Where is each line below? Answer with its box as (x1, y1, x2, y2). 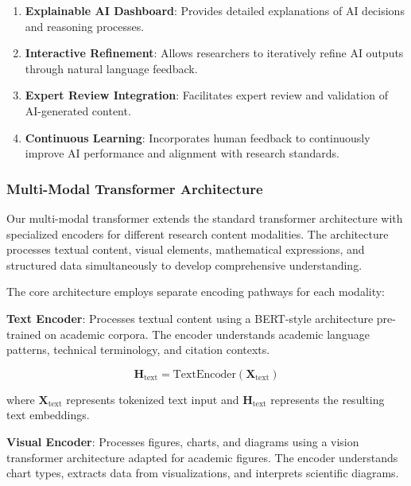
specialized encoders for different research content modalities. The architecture (6, 225, 389, 242)
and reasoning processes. (25, 17, 145, 34)
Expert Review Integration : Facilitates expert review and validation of (25, 87, 388, 103)
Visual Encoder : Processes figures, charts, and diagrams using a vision (6, 433, 359, 449)
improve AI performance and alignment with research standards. (25, 145, 339, 161)
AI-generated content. (25, 102, 131, 119)
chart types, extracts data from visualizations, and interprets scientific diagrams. (6, 465, 399, 481)
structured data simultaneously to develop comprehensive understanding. (6, 256, 363, 273)
